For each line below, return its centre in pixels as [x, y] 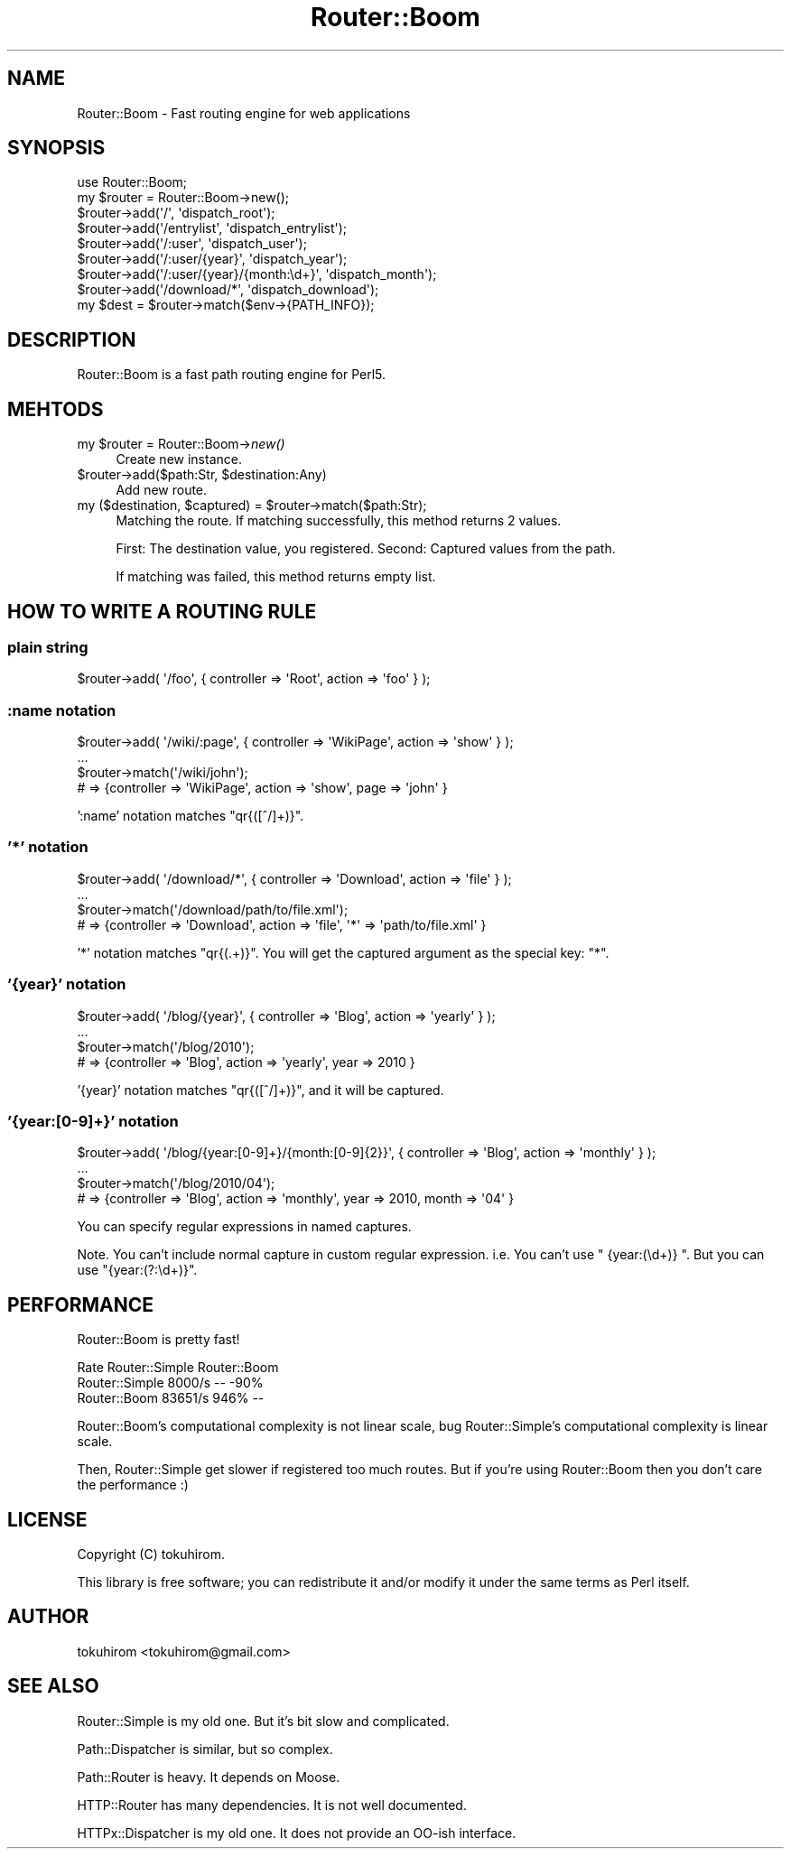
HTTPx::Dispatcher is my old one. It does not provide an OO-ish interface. [297, 1833]
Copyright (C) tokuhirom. [151, 1554]
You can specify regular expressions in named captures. [244, 1227]
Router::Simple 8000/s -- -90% [170, 1383]
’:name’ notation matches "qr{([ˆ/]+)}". [191, 816]
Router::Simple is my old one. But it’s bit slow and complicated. [263, 1721]
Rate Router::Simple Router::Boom [178, 1368]
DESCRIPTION [72, 339]
